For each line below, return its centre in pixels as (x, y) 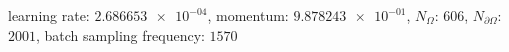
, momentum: (248, 15)
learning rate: (49, 15)
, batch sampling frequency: (120, 34)
